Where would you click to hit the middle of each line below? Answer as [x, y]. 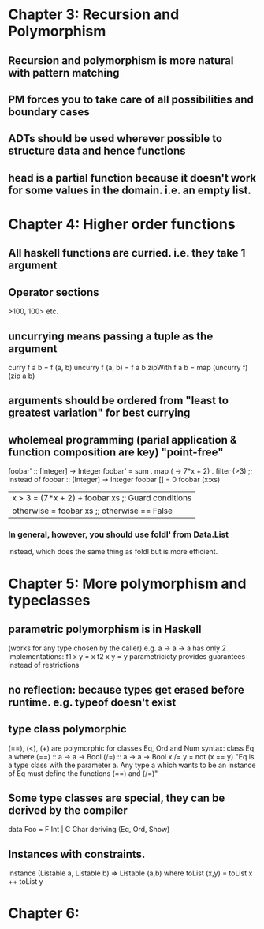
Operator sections [54, 292]
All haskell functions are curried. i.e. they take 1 [127, 253]
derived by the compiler [68, 811]
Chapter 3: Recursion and [94, 15]
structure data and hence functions [97, 151]
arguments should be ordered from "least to [118, 401]
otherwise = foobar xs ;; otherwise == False [93, 511]
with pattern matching [64, 73]
